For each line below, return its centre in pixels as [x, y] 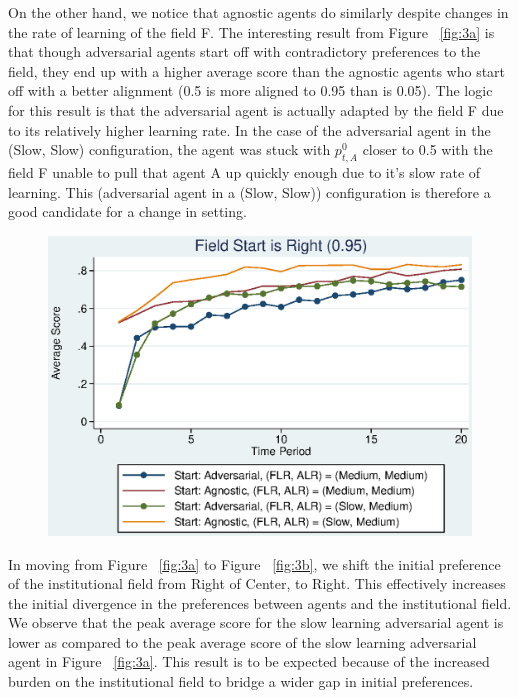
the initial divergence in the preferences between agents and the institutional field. [260, 602]
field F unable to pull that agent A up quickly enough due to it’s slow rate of [244, 171]
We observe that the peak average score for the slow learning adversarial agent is [256, 622]
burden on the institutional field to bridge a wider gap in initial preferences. [241, 681]
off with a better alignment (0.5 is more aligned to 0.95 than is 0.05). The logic [250, 90]
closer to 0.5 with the [427, 149]
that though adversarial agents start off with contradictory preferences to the [244, 51]
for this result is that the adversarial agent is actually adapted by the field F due [256, 109]
